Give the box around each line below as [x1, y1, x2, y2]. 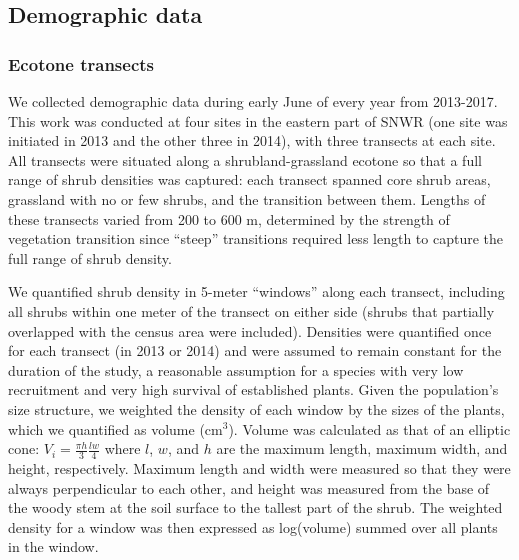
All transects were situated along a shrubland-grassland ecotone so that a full [8, 149, 482, 170]
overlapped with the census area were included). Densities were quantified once [8, 320, 492, 341]
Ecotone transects [8, 51, 155, 76]
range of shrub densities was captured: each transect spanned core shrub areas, [8, 169, 491, 190]
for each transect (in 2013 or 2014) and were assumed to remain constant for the [8, 340, 502, 361]
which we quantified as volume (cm [8, 418, 223, 439]
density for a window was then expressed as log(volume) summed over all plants [8, 516, 498, 537]
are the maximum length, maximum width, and [216, 438, 508, 459]
